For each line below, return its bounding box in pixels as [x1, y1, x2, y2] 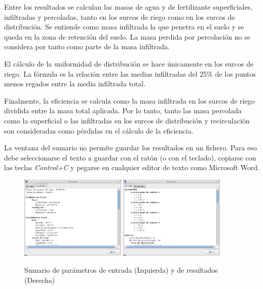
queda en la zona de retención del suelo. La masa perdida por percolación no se [4, 31, 250, 42]
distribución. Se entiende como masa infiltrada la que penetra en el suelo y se [4, 21, 244, 32]
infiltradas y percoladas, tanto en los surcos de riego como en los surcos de [4, 11, 235, 22]
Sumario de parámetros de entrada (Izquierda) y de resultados [24, 265, 218, 275]
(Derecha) [24, 274, 55, 285]
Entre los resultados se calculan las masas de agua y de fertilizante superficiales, [4, 2, 252, 12]
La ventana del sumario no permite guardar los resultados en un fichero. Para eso [4, 142, 257, 153]
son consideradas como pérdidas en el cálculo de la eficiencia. [4, 125, 194, 136]
